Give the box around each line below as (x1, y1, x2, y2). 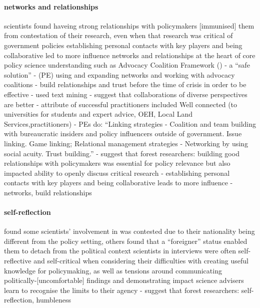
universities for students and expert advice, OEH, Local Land (4, 109, 193, 119)
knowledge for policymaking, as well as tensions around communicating (4, 265, 222, 275)
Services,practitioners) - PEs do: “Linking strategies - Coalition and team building (4, 118, 256, 129)
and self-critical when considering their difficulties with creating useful (33, 255, 248, 266)
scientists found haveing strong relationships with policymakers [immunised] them (4, 20, 254, 31)
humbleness (36, 294, 71, 305)
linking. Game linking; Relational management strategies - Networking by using (4, 138, 248, 148)
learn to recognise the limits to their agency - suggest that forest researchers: (4, 284, 239, 295)
